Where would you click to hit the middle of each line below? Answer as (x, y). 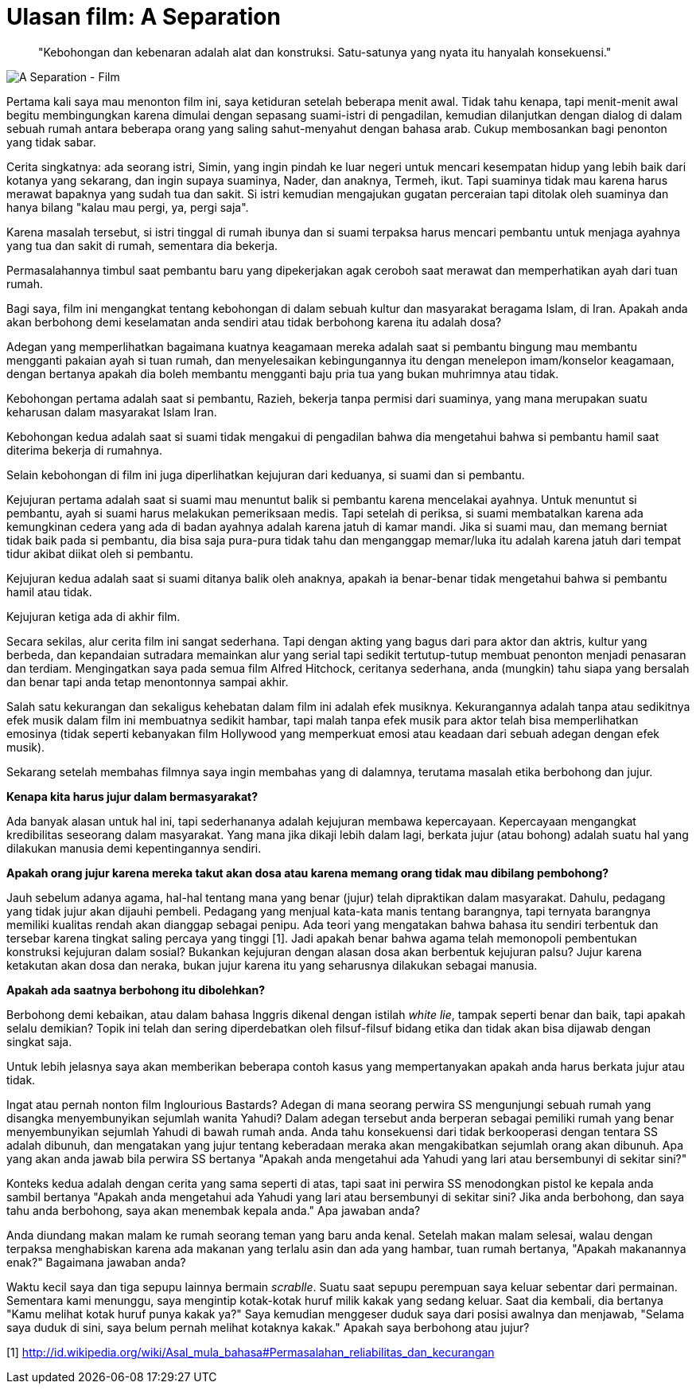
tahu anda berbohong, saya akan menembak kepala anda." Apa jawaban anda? (214, 1210)
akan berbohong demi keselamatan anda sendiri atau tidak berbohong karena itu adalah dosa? (254, 322)
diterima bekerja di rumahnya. (84, 450)
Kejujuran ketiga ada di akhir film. (93, 616)
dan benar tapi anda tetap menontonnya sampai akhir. (148, 681)
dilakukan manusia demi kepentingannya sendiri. (134, 848)
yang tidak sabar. (51, 142)
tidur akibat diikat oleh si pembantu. (100, 553)
